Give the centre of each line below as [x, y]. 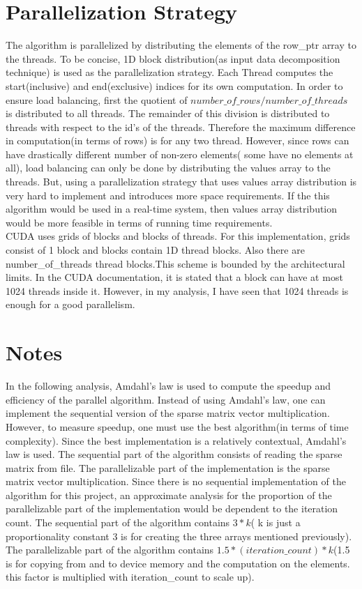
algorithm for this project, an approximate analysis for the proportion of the [169, 495]
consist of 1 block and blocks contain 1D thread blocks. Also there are [155, 250]
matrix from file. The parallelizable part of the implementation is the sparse [168, 467]
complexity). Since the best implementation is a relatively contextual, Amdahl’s [176, 440]
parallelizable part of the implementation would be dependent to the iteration [172, 508]
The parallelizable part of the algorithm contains [110, 550]
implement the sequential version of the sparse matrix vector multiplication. [168, 413]
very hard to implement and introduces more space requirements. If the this [168, 195]
